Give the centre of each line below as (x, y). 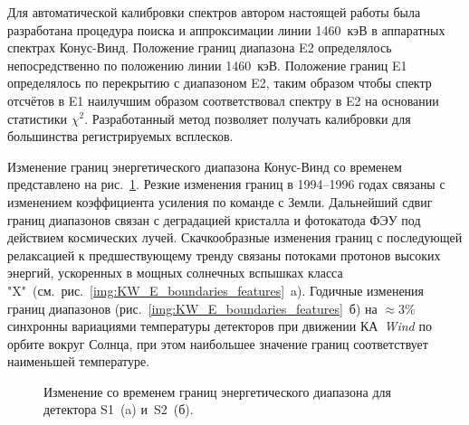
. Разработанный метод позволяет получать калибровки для (248, 118)
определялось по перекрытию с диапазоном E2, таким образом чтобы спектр (220, 83)
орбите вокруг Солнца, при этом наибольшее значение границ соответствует (218, 343)
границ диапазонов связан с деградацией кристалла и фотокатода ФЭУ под (214, 219)
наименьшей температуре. (79, 361)
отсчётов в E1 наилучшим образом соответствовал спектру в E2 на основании (223, 100)
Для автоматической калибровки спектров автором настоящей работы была (214, 12)
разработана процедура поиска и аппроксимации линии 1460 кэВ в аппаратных (226, 29)
